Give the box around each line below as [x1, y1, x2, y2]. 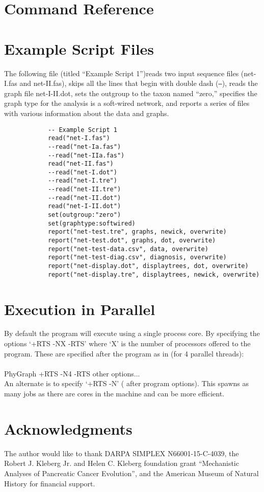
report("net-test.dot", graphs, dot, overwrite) [47, 237, 216, 244]
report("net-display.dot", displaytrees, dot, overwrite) [47, 262, 249, 270]
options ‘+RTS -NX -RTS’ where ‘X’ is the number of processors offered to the [4, 338, 251, 349]
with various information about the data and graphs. [4, 107, 169, 118]
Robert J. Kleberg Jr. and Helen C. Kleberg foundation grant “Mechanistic [4, 458, 239, 468]
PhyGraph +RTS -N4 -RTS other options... [4, 368, 140, 378]
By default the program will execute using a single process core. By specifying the [4, 328, 260, 339]
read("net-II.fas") [47, 160, 114, 168]
